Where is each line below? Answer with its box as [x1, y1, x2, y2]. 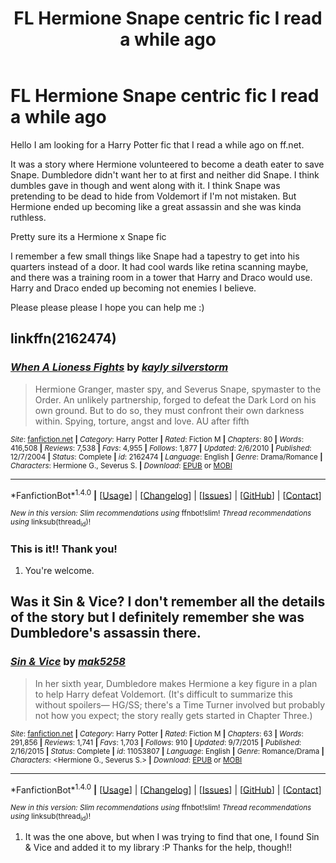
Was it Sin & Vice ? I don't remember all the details [10, 593, 326, 611]
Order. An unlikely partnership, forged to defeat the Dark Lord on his [34, 393, 317, 406]
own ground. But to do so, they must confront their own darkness [34, 404, 305, 416]
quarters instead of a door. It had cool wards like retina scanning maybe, [10, 260, 309, 272]
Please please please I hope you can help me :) [10, 301, 205, 313]
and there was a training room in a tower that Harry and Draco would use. [10, 271, 313, 283]
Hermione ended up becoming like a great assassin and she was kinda [10, 200, 302, 212]
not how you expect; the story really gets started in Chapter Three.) [34, 709, 313, 721]
